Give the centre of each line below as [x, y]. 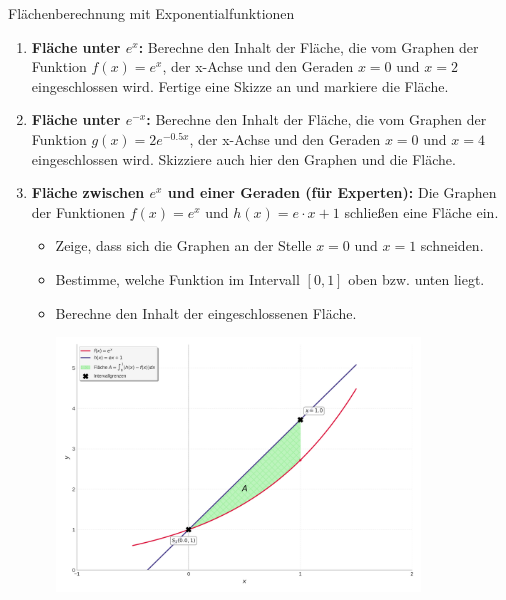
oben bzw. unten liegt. [416, 278]
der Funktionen [78, 211]
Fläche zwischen [88, 192]
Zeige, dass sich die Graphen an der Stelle [183, 245]
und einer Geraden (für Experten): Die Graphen [332, 192]
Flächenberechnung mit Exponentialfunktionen [151, 13]
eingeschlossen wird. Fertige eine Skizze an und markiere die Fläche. [240, 85]
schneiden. [452, 245]
